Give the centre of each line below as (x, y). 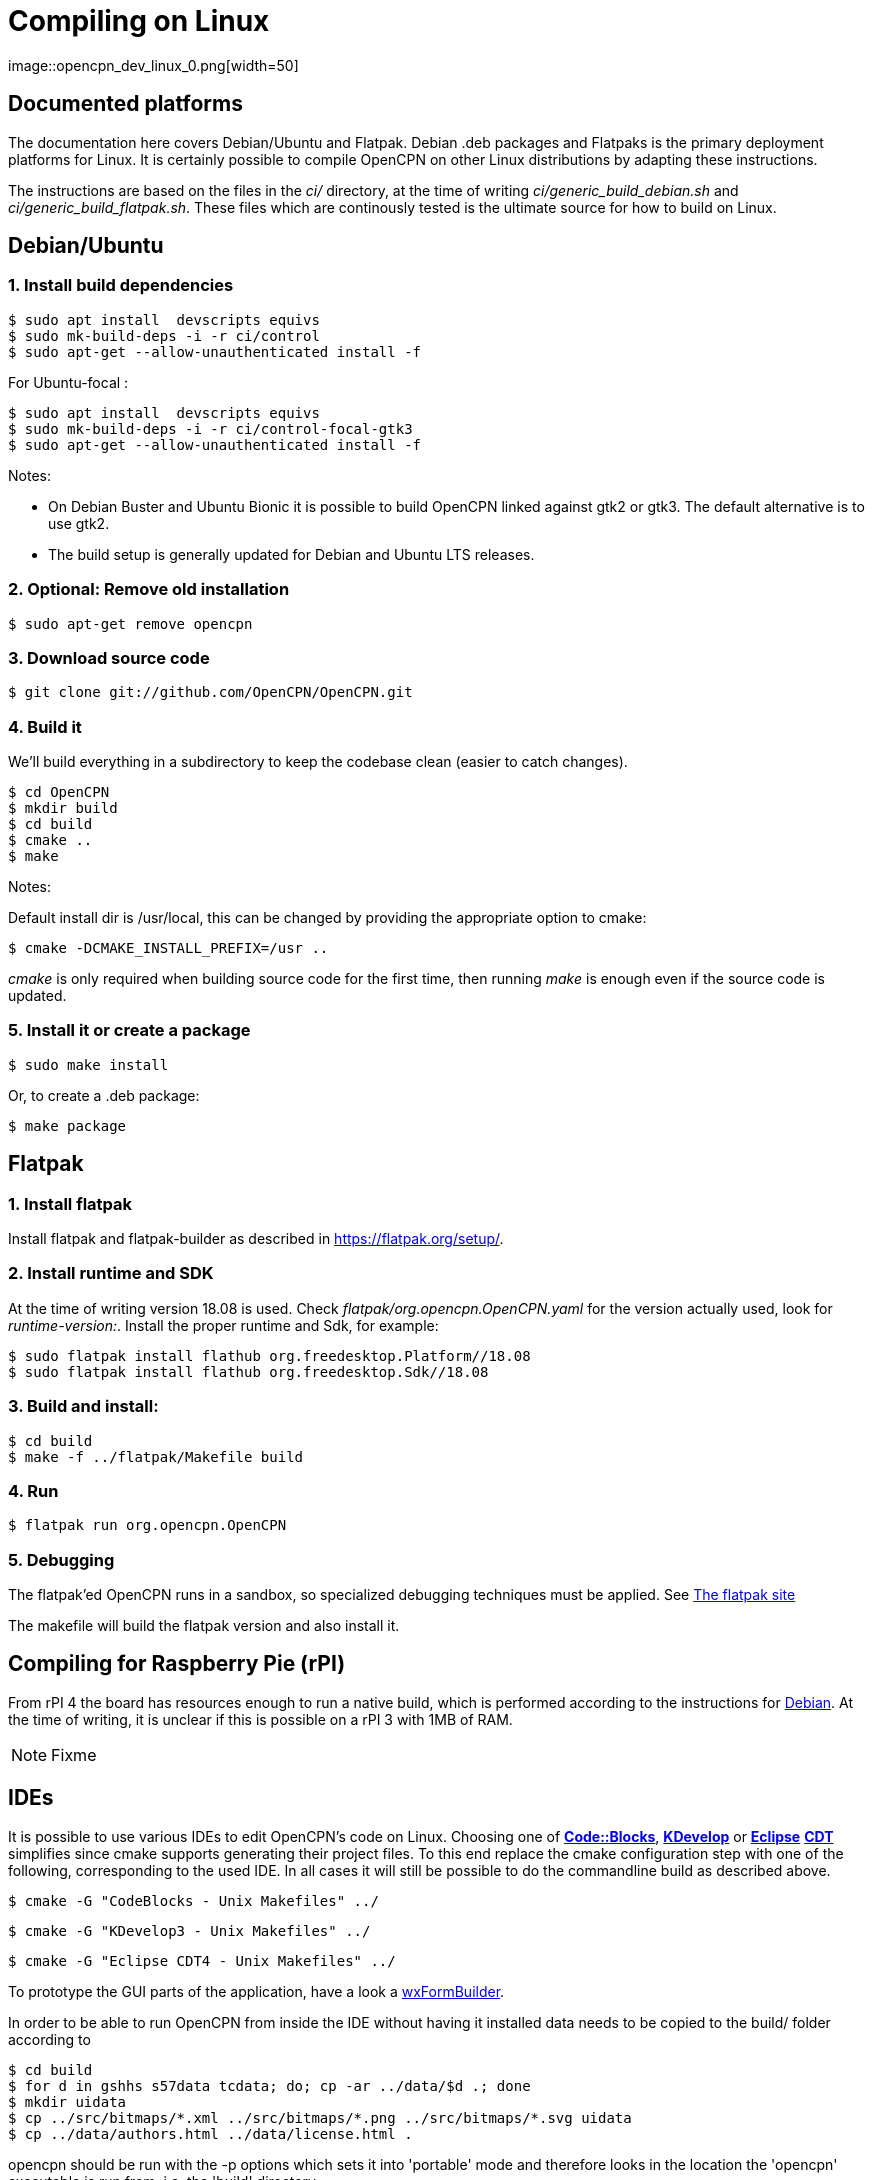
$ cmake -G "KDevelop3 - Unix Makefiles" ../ (189, 1930)
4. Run (33, 1490)
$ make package (67, 1125)
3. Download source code (109, 657)
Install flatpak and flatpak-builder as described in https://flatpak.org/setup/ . (256, 1239)
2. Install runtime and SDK (111, 1273)
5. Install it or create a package (129, 1030)
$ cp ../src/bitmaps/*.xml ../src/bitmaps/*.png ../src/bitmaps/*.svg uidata (320, 2117)
